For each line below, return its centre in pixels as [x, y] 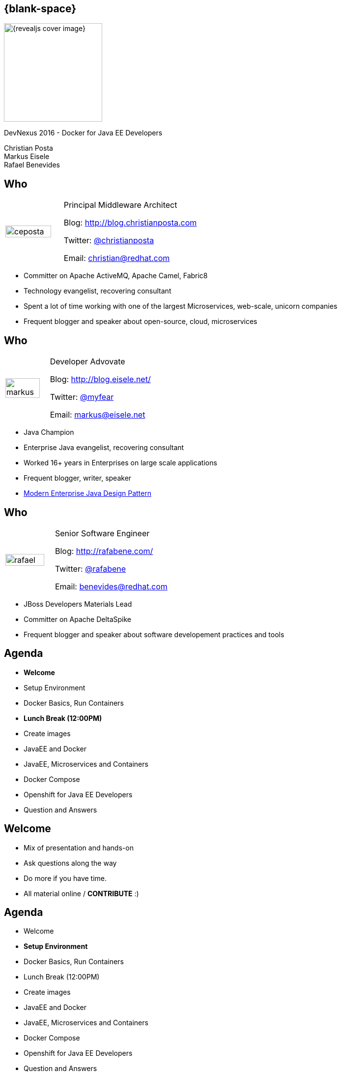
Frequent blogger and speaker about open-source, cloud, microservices [141, 322]
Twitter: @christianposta [109, 241]
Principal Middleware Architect [120, 205]
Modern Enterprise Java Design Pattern [87, 493]
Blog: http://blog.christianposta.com [130, 223]
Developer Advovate [87, 362]
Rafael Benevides [32, 165]
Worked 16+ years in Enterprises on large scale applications [120, 463]
